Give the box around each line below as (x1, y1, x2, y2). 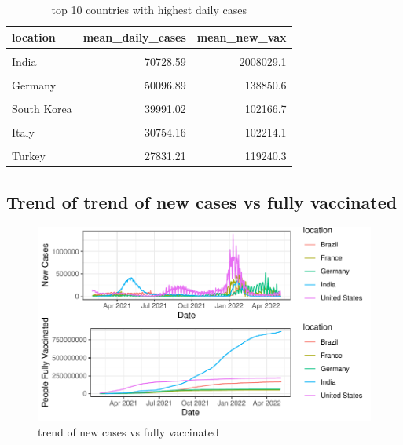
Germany (12, 76, 57, 93)
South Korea (12, 100, 72, 116)
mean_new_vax (196, 28, 287, 45)
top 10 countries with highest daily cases (51, 2, 247, 17)
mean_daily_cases (82, 28, 186, 45)
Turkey (12, 148, 46, 164)
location (12, 28, 56, 45)
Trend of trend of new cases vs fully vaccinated (6, 189, 398, 213)
